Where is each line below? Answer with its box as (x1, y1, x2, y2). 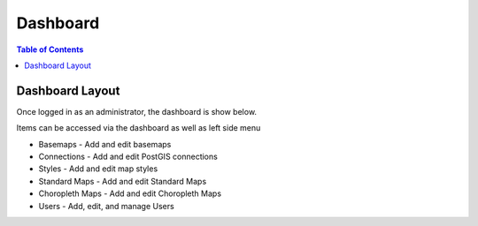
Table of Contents (16, 44, 84, 55)
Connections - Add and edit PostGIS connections (38, 151, 219, 162)
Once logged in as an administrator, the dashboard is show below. (16, 106, 257, 117)
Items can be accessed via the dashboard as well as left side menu (16, 123, 261, 133)
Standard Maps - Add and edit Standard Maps (38, 176, 207, 186)
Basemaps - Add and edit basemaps (38, 139, 172, 149)
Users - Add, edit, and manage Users (38, 200, 174, 211)
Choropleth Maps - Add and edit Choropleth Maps (38, 188, 221, 199)
